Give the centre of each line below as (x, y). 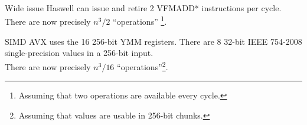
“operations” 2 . (143, 66)
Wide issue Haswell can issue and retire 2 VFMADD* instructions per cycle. (143, 8)
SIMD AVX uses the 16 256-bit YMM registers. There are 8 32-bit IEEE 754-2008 (153, 41)
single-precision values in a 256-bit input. (79, 53)
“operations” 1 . (140, 21)
